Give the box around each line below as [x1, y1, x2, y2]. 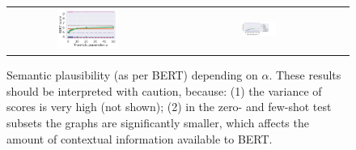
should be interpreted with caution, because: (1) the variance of [6, 82, 322, 99]
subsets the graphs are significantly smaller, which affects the [6, 114, 309, 131]
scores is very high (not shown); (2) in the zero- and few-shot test [6, 98, 332, 115]
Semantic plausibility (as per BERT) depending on [6, 66, 258, 84]
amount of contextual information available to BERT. [6, 130, 273, 147]
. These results [269, 66, 341, 84]
